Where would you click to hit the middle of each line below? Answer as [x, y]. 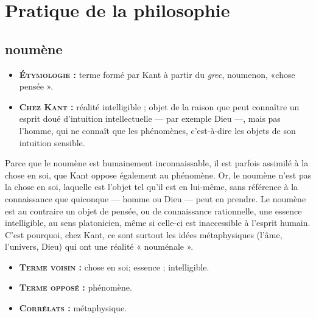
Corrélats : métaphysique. [73, 308]
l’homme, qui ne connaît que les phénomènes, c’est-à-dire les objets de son [157, 130]
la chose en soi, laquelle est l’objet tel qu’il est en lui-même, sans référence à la [152, 187]
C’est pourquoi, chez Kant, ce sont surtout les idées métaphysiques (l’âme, [144, 234]
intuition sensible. [52, 142]
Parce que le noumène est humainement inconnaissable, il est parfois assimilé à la [157, 163]
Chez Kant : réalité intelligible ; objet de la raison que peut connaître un [159, 106]
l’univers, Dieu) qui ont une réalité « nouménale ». [99, 246]
